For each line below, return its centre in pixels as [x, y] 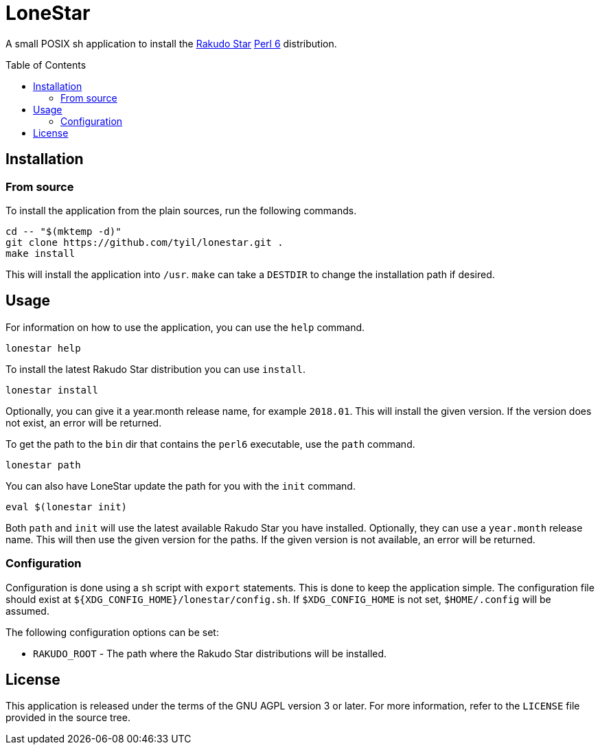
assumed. [27, 611]
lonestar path [43, 465]
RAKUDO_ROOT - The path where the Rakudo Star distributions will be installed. [210, 653]
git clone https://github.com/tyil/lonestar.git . [145, 242]
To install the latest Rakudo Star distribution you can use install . [156, 369]
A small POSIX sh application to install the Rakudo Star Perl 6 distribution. [171, 43]
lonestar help [43, 348]
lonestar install [52, 390]
